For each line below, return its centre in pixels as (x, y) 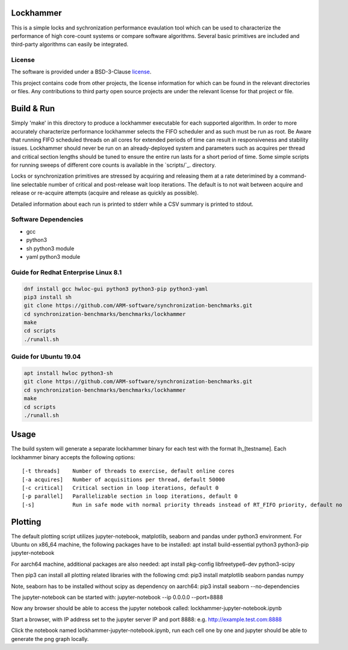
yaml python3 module (53, 256)
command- (293, 176)
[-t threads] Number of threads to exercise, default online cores (128, 471)
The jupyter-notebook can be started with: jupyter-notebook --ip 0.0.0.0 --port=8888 (117, 597)
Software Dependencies (47, 220)
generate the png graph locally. (50, 639)
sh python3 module (50, 248)
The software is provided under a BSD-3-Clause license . (81, 72)
